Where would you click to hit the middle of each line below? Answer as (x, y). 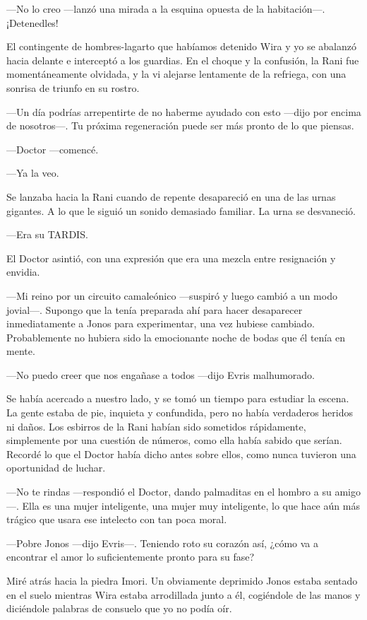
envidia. (23, 272)
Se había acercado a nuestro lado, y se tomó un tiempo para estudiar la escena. (178, 398)
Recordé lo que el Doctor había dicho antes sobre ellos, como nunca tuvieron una (181, 454)
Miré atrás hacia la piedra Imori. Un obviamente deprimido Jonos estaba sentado (182, 580)
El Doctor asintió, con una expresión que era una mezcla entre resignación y (171, 258)
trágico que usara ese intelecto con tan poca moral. (117, 519)
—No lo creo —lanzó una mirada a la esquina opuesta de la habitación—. (166, 8)
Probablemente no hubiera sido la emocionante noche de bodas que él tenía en (176, 337)
